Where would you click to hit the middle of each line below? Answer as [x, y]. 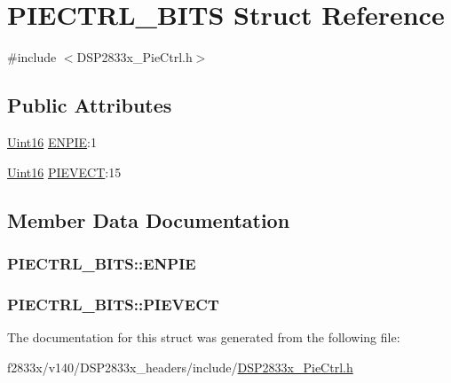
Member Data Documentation [149, 219]
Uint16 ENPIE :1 [52, 141]
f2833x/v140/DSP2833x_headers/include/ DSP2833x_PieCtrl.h [180, 367]
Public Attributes [90, 105]
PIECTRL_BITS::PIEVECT [113, 304]
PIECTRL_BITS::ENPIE [102, 263]
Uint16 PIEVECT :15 [64, 172]
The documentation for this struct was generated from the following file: [204, 336]
